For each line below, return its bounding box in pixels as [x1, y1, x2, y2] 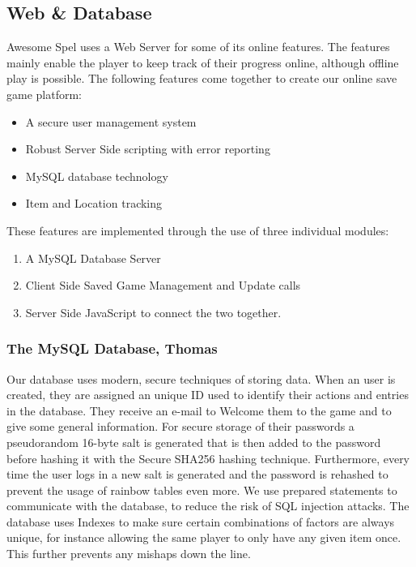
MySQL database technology [25, 167, 168, 184]
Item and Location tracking [25, 195, 163, 212]
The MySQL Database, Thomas [6, 338, 218, 359]
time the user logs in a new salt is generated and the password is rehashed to [6, 466, 388, 483]
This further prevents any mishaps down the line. [6, 545, 251, 562]
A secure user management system [25, 113, 197, 130]
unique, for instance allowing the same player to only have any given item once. [6, 529, 401, 546]
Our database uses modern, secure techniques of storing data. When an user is [6, 370, 396, 387]
